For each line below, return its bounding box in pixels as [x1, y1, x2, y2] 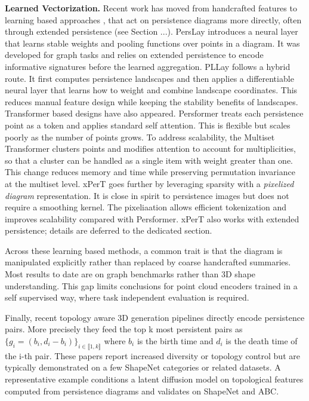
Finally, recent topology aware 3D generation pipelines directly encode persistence [5, 311, 305, 323]
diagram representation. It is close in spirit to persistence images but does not [5, 189, 289, 201]
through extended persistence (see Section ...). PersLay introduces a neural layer [5, 25, 298, 38]
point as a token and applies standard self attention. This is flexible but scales [5, 118, 291, 131]
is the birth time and [137, 335, 214, 347]
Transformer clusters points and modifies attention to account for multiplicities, [5, 142, 296, 155]
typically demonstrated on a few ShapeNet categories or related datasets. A [5, 361, 281, 374]
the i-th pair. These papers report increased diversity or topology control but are [5, 349, 300, 362]
